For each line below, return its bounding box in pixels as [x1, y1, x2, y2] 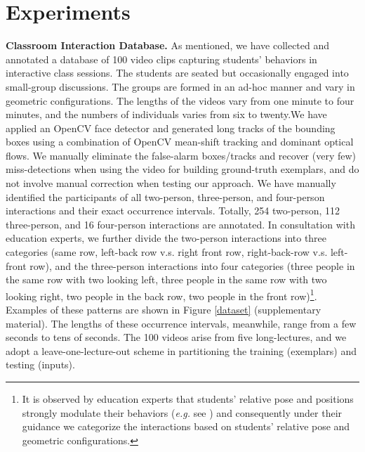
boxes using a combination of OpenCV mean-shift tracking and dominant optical [6, 134, 354, 149]
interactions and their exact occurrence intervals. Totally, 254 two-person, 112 [6, 203, 340, 218]
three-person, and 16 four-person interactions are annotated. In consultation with [6, 217, 355, 231]
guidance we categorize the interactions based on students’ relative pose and [22, 419, 350, 434]
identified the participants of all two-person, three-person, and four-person [6, 189, 325, 204]
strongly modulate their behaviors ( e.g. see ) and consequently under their [22, 405, 343, 420]
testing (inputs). [6, 357, 75, 372]
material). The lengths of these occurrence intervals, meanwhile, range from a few [6, 316, 357, 330]
